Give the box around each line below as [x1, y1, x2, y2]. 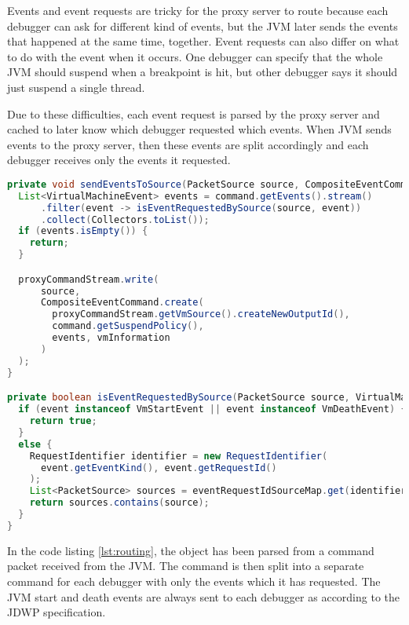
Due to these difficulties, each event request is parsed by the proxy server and [7, 105, 380, 122]
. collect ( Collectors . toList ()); [40, 214, 210, 225]
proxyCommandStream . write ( [18, 273, 159, 285]
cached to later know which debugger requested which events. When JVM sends [7, 121, 392, 137]
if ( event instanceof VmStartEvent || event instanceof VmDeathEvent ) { [18, 404, 407, 415]
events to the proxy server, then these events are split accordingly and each [7, 136, 369, 152]
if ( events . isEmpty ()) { [18, 225, 148, 237]
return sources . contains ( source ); [29, 497, 210, 509]
